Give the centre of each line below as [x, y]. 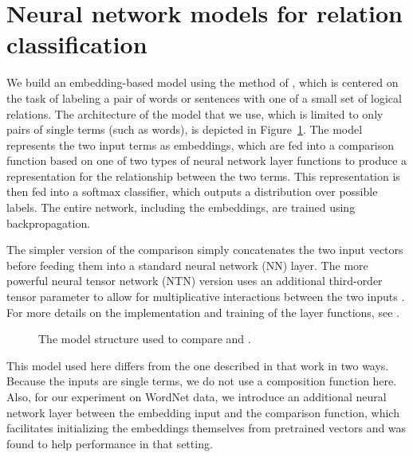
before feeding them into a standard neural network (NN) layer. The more [187, 265]
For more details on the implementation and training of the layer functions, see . [203, 312]
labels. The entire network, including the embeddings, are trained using [181, 207]
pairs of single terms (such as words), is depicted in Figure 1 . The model [185, 129]
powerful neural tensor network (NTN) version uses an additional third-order [195, 281]
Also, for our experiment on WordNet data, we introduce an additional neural [197, 396]
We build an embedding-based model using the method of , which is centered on [203, 82]
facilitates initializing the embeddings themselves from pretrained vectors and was [206, 428]
